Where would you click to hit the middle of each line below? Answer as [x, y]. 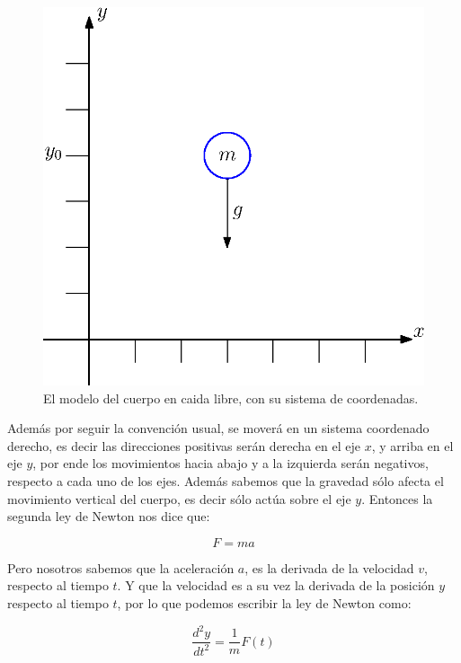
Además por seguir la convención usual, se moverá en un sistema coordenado [218, 428]
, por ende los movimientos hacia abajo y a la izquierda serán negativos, [230, 463]
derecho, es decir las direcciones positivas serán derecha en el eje [184, 445]
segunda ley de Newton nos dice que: [109, 516]
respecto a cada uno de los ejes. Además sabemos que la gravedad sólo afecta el [226, 481]
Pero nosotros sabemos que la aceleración [121, 567]
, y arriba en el [412, 445]
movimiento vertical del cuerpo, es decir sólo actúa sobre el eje [179, 498]
